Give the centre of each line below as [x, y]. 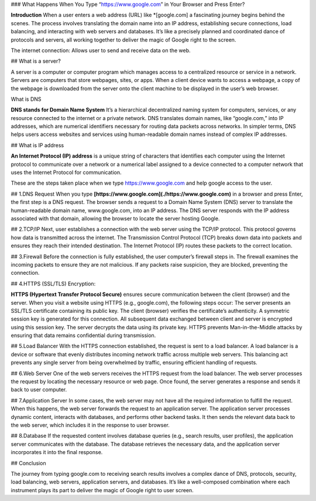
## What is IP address [37, 145]
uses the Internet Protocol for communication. [66, 172]
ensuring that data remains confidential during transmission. [83, 335]
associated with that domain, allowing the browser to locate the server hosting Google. [115, 218]
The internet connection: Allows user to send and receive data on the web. [101, 50]
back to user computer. [39, 390]
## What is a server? [36, 61]
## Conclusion [28, 463]
